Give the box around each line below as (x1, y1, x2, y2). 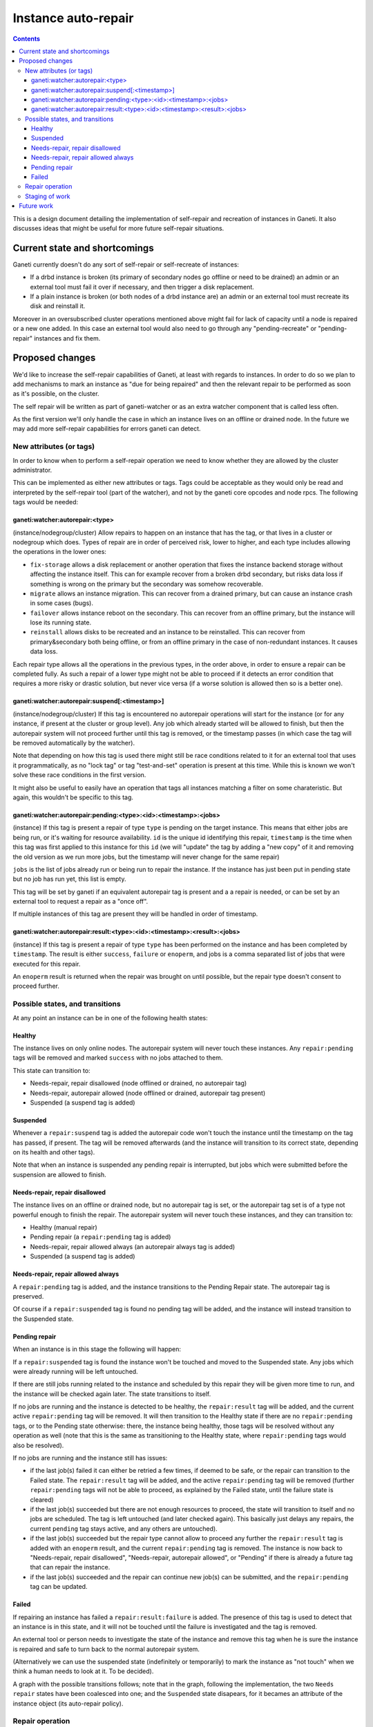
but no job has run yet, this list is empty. (12, 875, 126, 884)
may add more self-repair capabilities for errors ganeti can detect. (12, 425, 201, 433)
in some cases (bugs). (30, 599, 93, 607)
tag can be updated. (30, 1583, 88, 1591)
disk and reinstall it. (30, 302, 86, 310)
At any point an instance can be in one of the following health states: (12, 1013, 208, 1022)
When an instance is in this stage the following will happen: (12, 1345, 181, 1353)
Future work (19, 202, 53, 210)
